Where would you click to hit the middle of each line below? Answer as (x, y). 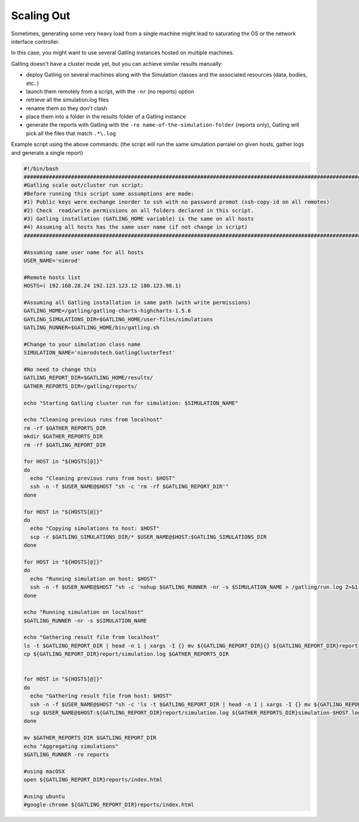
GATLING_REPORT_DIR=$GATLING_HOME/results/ (89, 378)
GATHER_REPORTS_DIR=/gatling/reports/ (80, 386)
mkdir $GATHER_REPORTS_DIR (63, 436)
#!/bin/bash (41, 168)
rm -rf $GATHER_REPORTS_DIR (65, 428)
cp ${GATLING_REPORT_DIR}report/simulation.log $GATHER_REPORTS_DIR (126, 654)
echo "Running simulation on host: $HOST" (93, 579)
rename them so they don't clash (67, 108)
